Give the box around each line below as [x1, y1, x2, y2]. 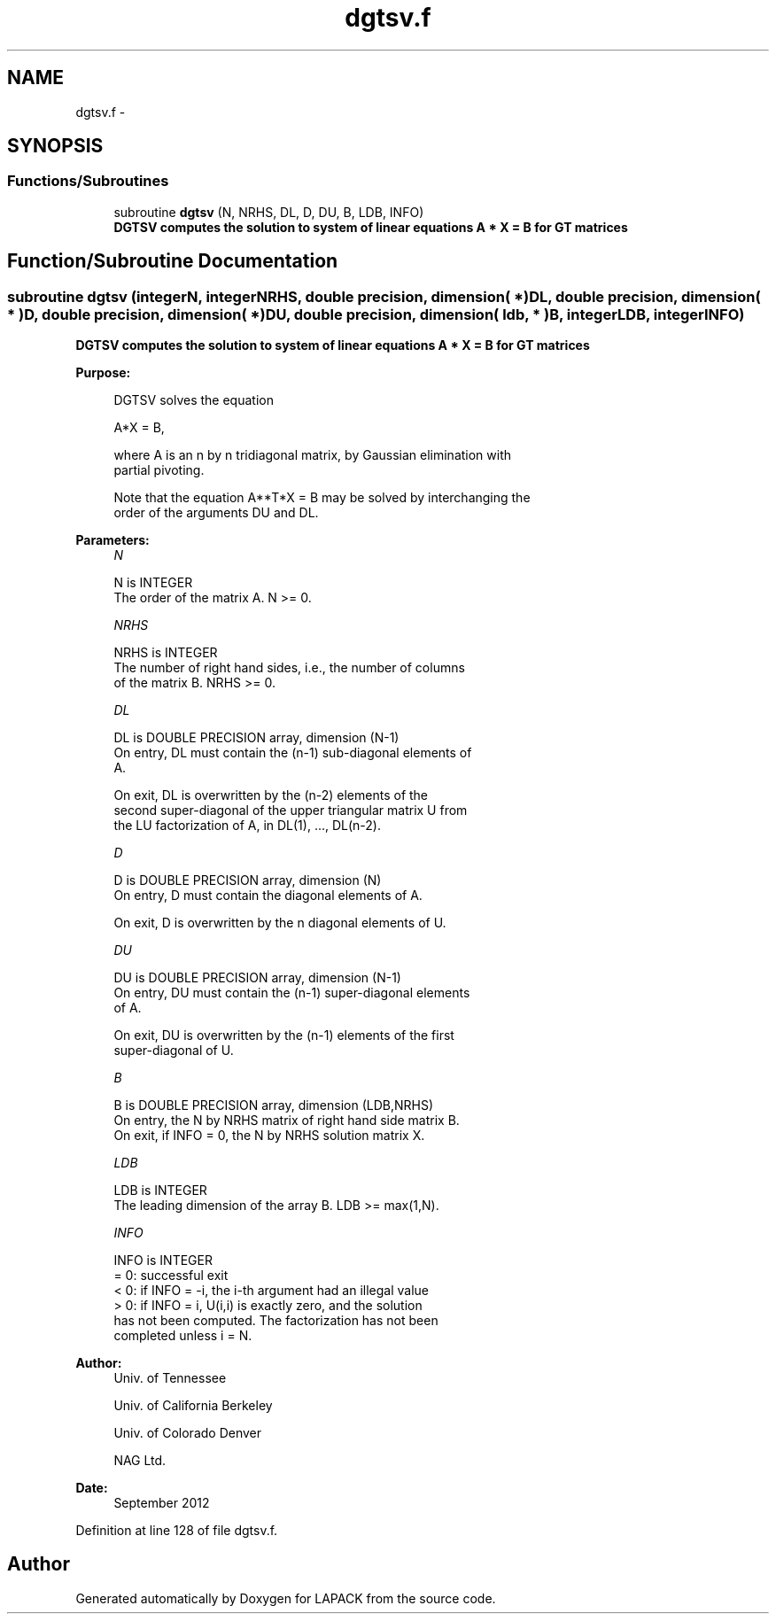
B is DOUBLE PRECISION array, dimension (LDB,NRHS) [113, 1097, 434, 1113]
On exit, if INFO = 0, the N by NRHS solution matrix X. [113, 1128, 425, 1144]
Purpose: [75, 365, 131, 381]
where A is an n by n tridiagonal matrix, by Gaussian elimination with [113, 447, 512, 463]
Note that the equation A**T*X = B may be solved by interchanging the [113, 490, 531, 506]
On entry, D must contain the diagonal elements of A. [113, 888, 423, 904]
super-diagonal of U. [113, 1043, 234, 1059]
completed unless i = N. [113, 1328, 252, 1344]
